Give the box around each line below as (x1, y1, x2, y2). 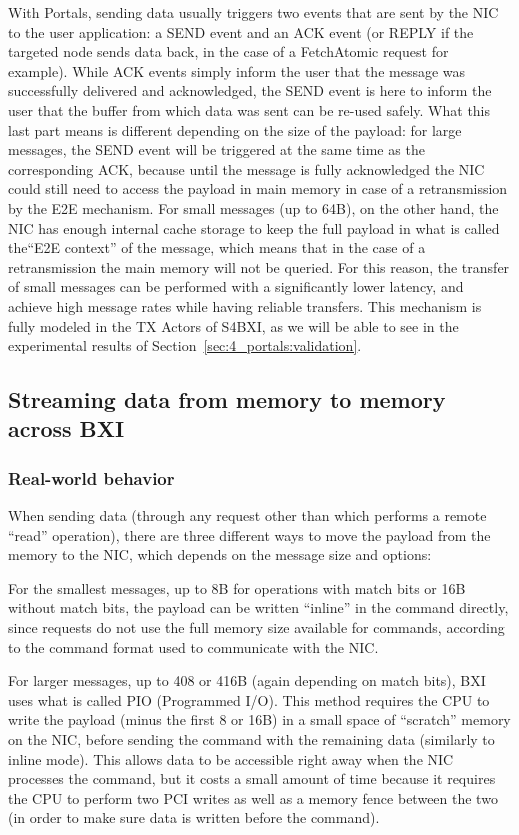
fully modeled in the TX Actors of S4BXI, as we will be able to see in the (8, 315, 459, 336)
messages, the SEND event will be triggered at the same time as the (8, 139, 425, 160)
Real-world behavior (8, 465, 175, 490)
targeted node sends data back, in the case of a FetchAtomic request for (8, 41, 449, 62)
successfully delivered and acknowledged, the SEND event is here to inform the (8, 80, 492, 101)
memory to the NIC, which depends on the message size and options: (8, 544, 432, 565)
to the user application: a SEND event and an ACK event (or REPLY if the (8, 21, 474, 42)
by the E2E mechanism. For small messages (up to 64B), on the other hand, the (8, 197, 499, 218)
